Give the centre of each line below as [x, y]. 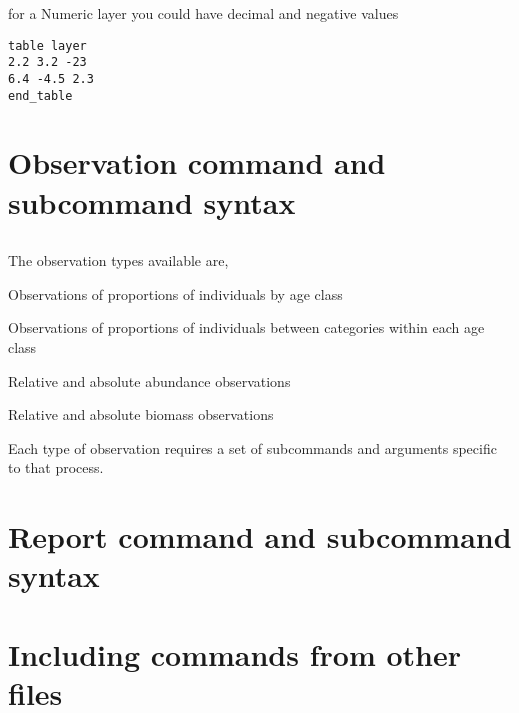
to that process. [56, 467]
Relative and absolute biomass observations [141, 414]
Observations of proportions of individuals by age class [175, 293]
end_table [40, 95]
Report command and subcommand [260, 536]
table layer [47, 45]
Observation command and [197, 162]
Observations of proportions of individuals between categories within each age [246, 327]
